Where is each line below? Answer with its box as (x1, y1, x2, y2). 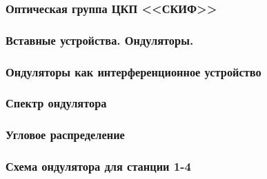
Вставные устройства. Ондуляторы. (6, 31, 194, 48)
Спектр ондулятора (6, 94, 107, 112)
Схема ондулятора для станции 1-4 (6, 158, 191, 175)
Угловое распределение (6, 126, 125, 143)
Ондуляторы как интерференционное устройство (6, 63, 261, 80)
